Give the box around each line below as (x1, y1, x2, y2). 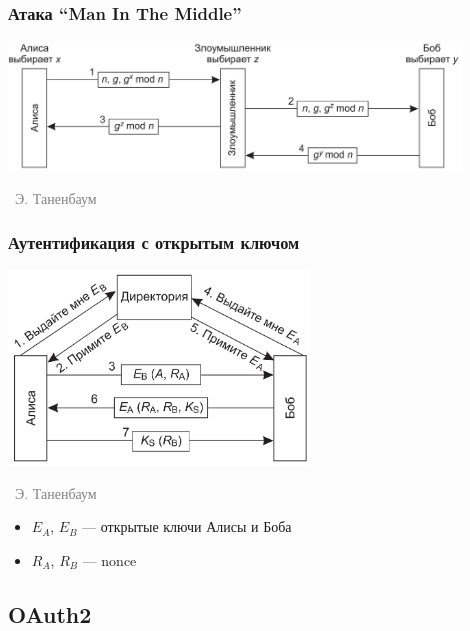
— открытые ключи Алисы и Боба (82, 516, 292, 537)
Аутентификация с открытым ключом (8, 230, 300, 255)
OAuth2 (8, 598, 92, 629)
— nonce (82, 549, 137, 570)
